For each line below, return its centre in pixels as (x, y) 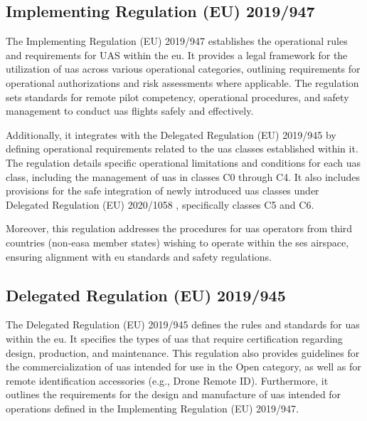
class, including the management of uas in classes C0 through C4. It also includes (183, 176)
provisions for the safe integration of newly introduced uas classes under (163, 191)
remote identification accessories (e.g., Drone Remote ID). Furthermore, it (167, 380)
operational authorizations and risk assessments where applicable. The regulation (182, 82)
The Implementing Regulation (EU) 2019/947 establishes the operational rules (177, 41)
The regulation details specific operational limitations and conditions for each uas (183, 162)
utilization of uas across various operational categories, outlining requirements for (183, 69)
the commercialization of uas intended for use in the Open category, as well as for (183, 367)
